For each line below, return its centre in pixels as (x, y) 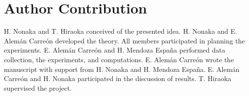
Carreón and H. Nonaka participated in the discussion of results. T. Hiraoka (118, 78)
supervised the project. (38, 88)
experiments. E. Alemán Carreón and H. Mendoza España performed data (115, 50)
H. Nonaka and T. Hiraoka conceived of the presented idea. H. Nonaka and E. (121, 31)
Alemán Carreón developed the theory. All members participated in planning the (124, 40)
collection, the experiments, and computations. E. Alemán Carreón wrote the (119, 59)
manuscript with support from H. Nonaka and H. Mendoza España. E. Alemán (122, 69)
